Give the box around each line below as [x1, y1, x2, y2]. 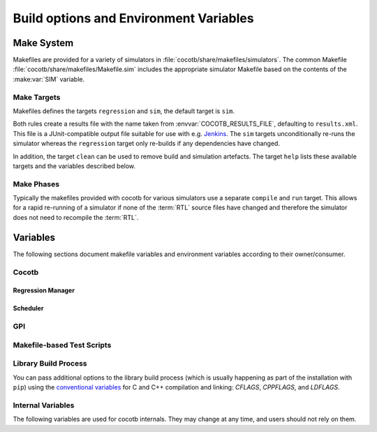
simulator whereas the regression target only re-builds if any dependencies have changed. [13, 140, 281, 148]
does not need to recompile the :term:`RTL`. [13, 213, 139, 221]
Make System [13, 37, 74, 49]
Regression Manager [13, 286, 75, 295]
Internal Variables [13, 400, 75, 410]
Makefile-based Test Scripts [13, 340, 112, 350]
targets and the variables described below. [13, 161, 136, 170]
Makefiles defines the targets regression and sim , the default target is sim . [13, 107, 235, 115]
